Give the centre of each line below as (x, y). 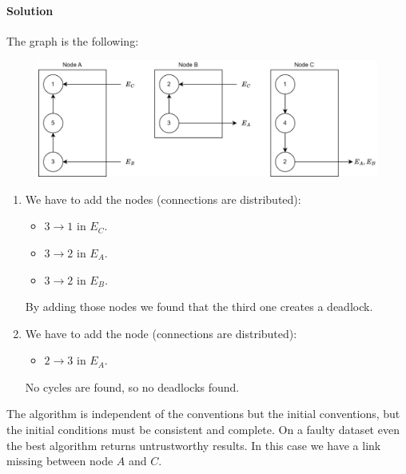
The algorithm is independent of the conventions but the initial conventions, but (203, 414)
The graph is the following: (73, 40)
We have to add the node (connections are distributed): (161, 333)
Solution (30, 10)
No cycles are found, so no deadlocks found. (132, 386)
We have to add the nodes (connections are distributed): (163, 199)
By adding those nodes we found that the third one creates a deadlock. (199, 307)
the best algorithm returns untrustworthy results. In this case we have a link (194, 445)
